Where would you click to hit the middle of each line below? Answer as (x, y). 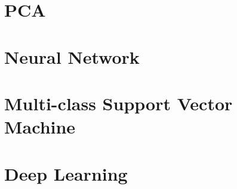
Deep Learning (66, 173)
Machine (40, 127)
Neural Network (72, 56)
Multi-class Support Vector (119, 103)
